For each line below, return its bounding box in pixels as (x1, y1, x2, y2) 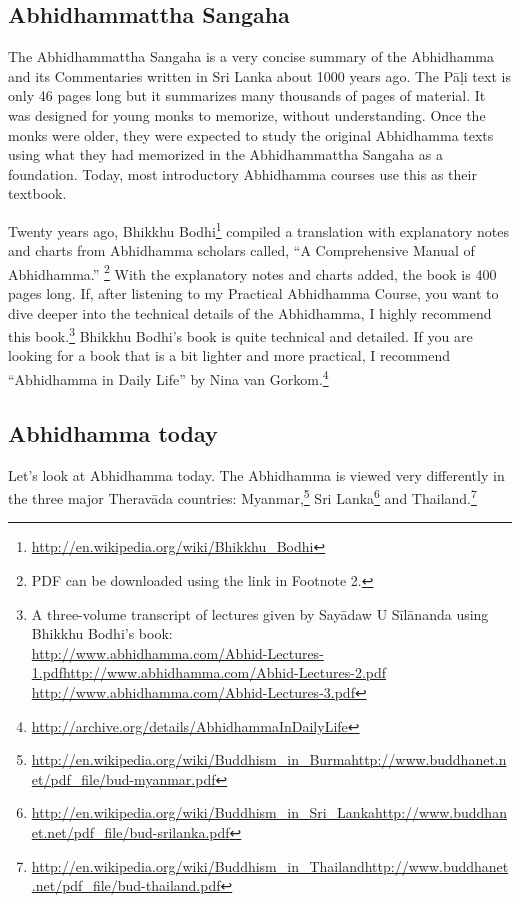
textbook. (8, 183, 67, 204)
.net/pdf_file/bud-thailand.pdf (31, 875, 221, 896)
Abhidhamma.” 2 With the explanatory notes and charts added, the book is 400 (8, 260, 497, 284)
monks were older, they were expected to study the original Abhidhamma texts (8, 124, 494, 145)
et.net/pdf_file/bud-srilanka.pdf (31, 821, 230, 842)
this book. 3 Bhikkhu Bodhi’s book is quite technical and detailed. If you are (8, 323, 473, 346)
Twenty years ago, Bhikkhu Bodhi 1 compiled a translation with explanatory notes (8, 217, 509, 241)
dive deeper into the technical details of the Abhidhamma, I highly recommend (8, 302, 492, 323)
